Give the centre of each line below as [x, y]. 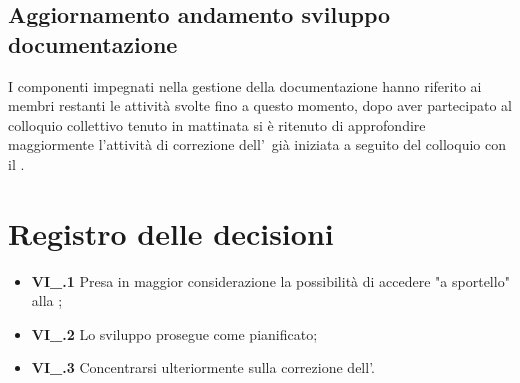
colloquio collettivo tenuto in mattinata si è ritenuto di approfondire [217, 124]
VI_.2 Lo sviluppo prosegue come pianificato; [174, 333]
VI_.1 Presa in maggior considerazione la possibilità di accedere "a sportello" [270, 280]
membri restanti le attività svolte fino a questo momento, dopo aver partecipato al [260, 105]
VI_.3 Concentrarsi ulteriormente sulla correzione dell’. [203, 367]
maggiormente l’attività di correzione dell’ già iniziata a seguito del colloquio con [257, 144]
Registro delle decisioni [171, 232]
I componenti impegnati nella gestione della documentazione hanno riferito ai [245, 85]
